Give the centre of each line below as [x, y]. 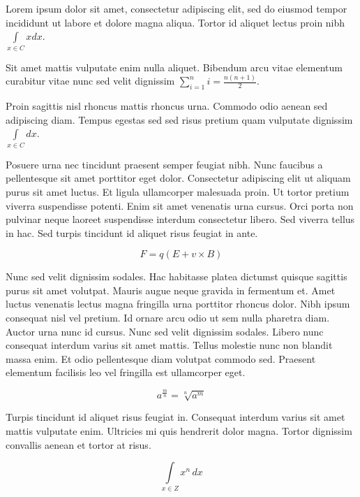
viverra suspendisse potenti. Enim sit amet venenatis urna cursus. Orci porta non [180, 205]
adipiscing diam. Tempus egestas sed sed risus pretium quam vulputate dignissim [179, 119]
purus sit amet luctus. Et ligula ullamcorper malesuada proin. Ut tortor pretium [178, 191]
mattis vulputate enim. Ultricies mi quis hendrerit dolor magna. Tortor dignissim [179, 430]
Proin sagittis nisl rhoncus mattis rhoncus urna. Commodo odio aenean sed [167, 106]
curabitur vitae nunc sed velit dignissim [90, 81]
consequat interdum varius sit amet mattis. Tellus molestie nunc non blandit [169, 345]
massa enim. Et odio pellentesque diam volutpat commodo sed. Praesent [161, 358]
